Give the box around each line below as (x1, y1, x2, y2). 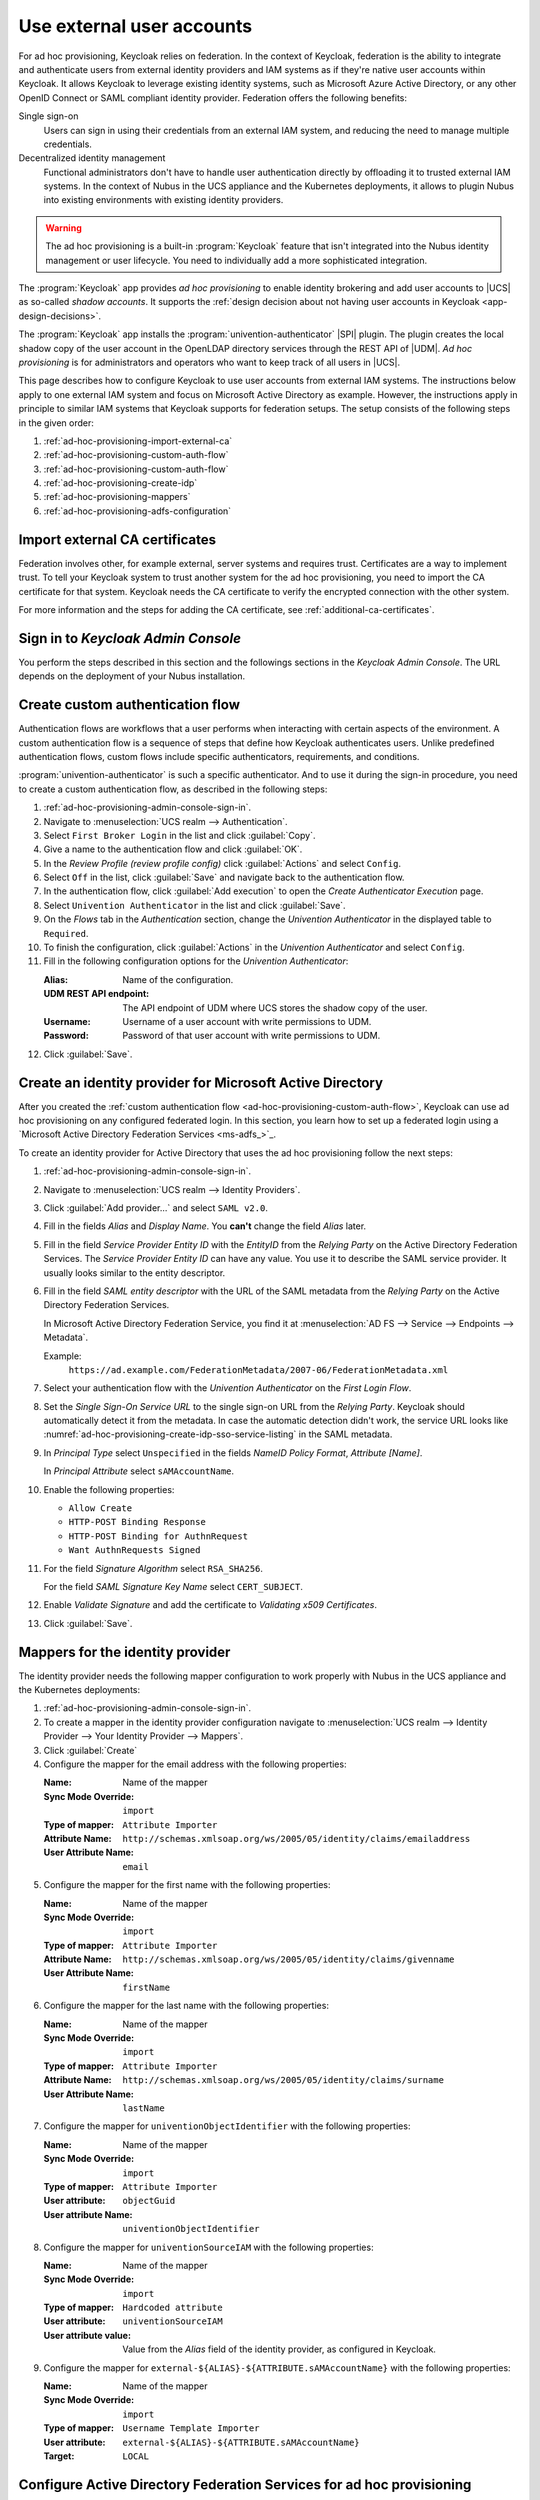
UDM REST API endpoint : (43, 988, 150, 1000)
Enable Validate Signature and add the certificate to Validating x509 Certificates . (43, 1599, 377, 1611)
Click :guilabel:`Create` (43, 1744, 138, 1756)
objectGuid (122, 2195, 176, 2207)
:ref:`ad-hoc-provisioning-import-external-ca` (43, 435, 233, 447)
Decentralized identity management (18, 152, 166, 164)
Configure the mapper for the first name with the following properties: (43, 1879, 331, 1891)
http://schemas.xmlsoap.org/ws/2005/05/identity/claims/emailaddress (122, 1833, 471, 1844)
